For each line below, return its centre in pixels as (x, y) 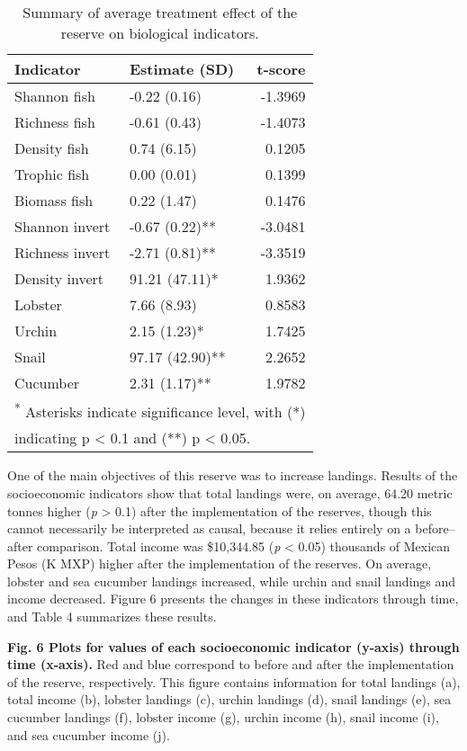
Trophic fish (52, 174)
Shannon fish (55, 96)
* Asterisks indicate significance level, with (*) (160, 411)
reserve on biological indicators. (160, 33)
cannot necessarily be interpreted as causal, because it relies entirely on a (209, 528)
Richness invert (63, 252)
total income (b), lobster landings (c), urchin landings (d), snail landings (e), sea (229, 699)
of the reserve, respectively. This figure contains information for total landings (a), (234, 681)
